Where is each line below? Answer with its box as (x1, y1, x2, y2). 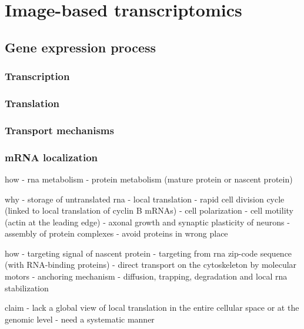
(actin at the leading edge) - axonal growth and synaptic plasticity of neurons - (5, 215, 290, 228)
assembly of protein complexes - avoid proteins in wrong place (5, 227, 228, 240)
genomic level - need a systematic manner (5, 313, 155, 325)
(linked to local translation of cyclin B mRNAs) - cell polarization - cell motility (5, 204, 293, 217)
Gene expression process (5, 38, 156, 56)
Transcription (5, 69, 70, 84)
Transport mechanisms (5, 122, 114, 137)
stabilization (5, 281, 49, 294)
